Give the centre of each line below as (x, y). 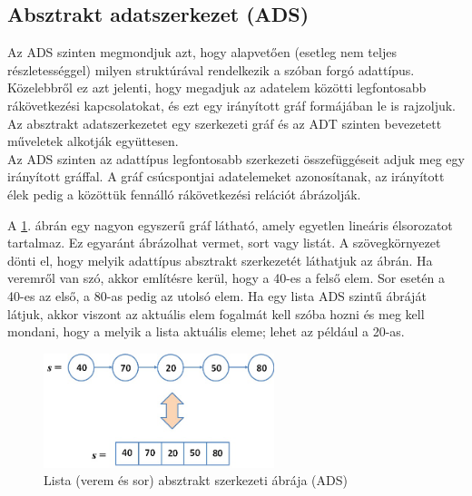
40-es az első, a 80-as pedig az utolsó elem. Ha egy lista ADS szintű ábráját (217, 295)
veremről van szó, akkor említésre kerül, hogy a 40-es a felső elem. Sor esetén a (226, 278)
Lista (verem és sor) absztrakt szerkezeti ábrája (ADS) (196, 480)
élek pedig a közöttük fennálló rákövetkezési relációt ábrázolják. (184, 194)
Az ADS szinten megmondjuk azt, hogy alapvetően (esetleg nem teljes (202, 52)
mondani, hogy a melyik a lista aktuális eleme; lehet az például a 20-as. (206, 331)
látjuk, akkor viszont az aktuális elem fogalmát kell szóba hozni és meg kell (216, 313)
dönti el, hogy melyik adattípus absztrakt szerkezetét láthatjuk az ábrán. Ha (220, 260)
